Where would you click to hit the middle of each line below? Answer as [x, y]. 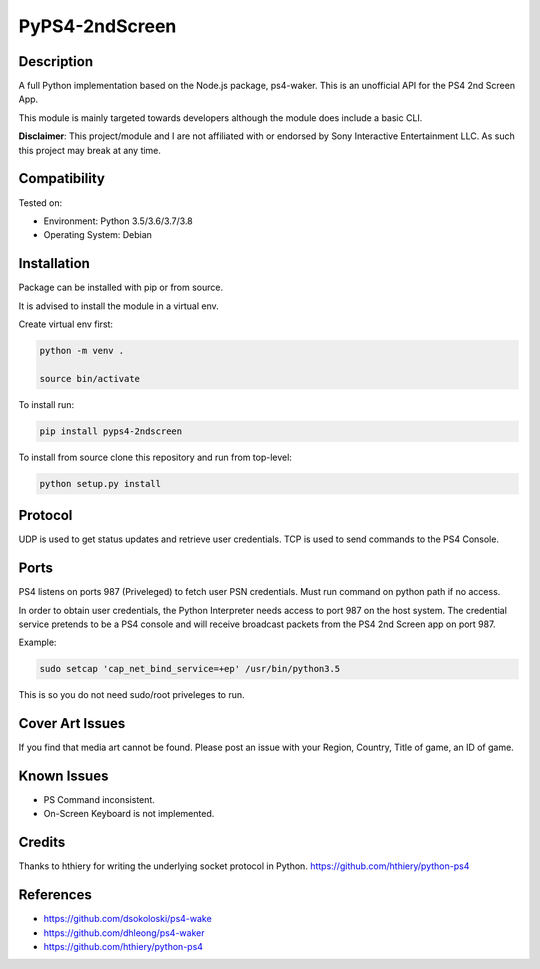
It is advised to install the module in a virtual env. [118, 306]
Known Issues [63, 775]
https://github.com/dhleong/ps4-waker [124, 932]
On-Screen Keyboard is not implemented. [129, 814]
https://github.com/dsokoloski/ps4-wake [127, 919]
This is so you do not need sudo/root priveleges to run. [131, 695]
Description [56, 61]
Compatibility [61, 178]
